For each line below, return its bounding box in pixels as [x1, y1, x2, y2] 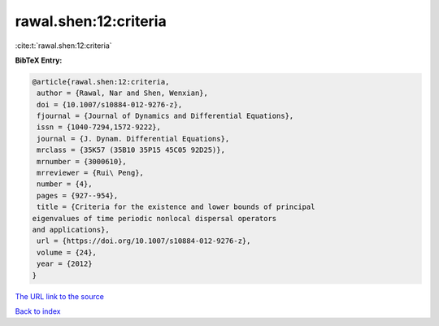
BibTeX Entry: [15, 55, 63, 65]
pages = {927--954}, [37, 191, 119, 200]
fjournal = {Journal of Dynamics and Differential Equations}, [37, 111, 294, 121]
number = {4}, [37, 180, 93, 189]
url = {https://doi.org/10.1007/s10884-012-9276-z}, [37, 237, 251, 246]
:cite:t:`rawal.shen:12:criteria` [15, 41, 113, 50]
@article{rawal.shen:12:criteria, [32, 77, 170, 86]
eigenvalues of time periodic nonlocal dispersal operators [32, 214, 277, 223]
